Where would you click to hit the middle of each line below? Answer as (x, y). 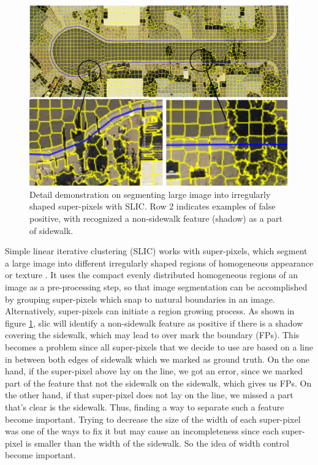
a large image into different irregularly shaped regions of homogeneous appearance (159, 263)
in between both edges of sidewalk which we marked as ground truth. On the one (157, 359)
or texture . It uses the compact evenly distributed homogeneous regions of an (152, 275)
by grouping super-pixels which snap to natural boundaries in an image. (140, 299)
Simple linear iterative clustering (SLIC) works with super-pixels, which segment (156, 251)
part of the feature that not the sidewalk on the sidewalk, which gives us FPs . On (158, 383)
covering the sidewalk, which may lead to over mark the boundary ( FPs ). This (152, 335)
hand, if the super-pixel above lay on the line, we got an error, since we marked (154, 371)
